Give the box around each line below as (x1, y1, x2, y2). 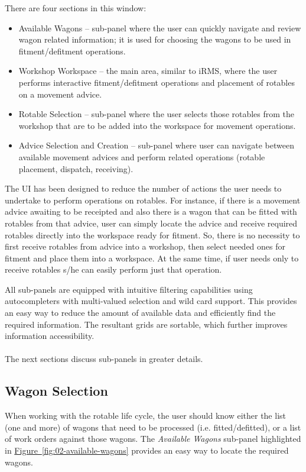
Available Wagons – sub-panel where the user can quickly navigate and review (18, 21, 301, 34)
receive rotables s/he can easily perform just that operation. (5, 263, 222, 276)
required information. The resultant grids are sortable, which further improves (5, 318, 288, 330)
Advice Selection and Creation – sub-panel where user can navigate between (18, 139, 294, 151)
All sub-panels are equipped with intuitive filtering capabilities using (5, 283, 253, 295)
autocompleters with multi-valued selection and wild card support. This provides (5, 295, 297, 307)
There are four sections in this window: (5, 2, 147, 14)
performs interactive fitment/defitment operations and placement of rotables (18, 76, 295, 88)
